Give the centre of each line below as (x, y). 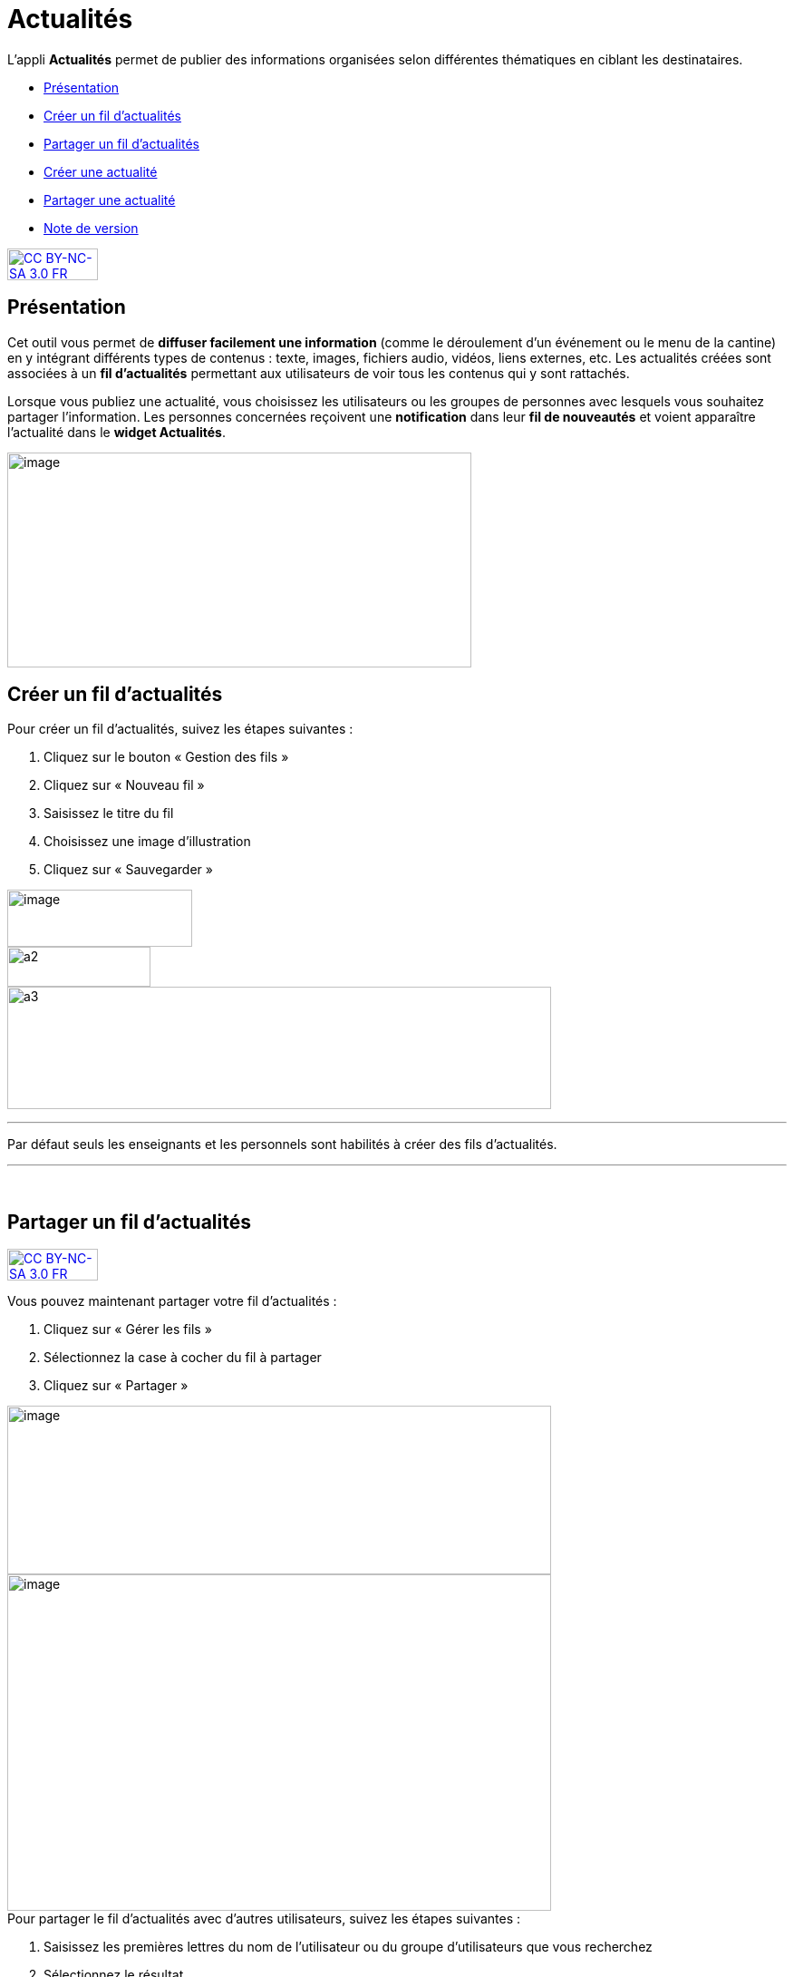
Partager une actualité (110, 200)
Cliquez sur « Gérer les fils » (128, 1329)
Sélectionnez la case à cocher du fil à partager (183, 1358)
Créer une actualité (101, 171)
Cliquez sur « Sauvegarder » (128, 870)
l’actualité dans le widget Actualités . (116, 432)
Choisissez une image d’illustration (147, 842)
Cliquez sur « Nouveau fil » (124, 785)
